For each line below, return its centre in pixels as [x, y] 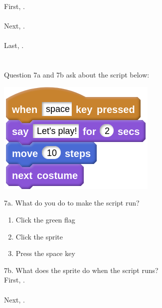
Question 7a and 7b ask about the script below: [77, 75]
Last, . [14, 45]
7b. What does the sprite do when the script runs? [81, 270]
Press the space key [45, 253]
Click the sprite [39, 236]
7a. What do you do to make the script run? [72, 203]
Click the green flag [45, 219]
